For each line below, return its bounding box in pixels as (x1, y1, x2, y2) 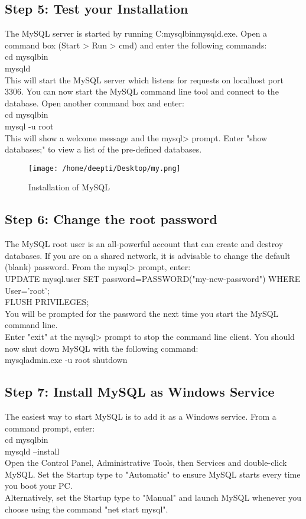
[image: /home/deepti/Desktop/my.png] (28, 164, 181, 173)
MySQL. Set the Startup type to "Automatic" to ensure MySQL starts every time (5, 468, 301, 480)
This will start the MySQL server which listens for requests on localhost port (5, 73, 284, 86)
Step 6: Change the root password (5, 210, 217, 228)
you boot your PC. (5, 479, 73, 492)
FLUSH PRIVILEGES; (5, 296, 89, 308)
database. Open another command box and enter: (5, 96, 184, 109)
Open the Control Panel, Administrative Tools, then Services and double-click (5, 456, 287, 469)
